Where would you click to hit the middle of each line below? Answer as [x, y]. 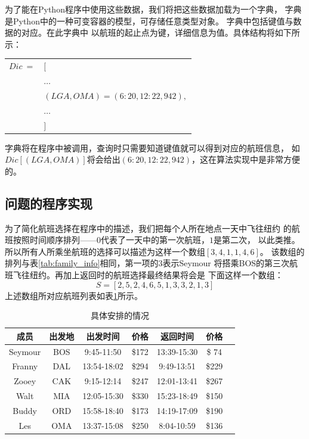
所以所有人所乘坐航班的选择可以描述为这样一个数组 [105, 251]
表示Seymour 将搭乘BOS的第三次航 [230, 263]
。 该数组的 [282, 251]
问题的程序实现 [49, 203]
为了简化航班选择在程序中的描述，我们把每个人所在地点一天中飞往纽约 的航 [152, 228]
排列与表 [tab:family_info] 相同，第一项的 [82, 263]
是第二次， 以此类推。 [257, 240]
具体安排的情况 [120, 315]
